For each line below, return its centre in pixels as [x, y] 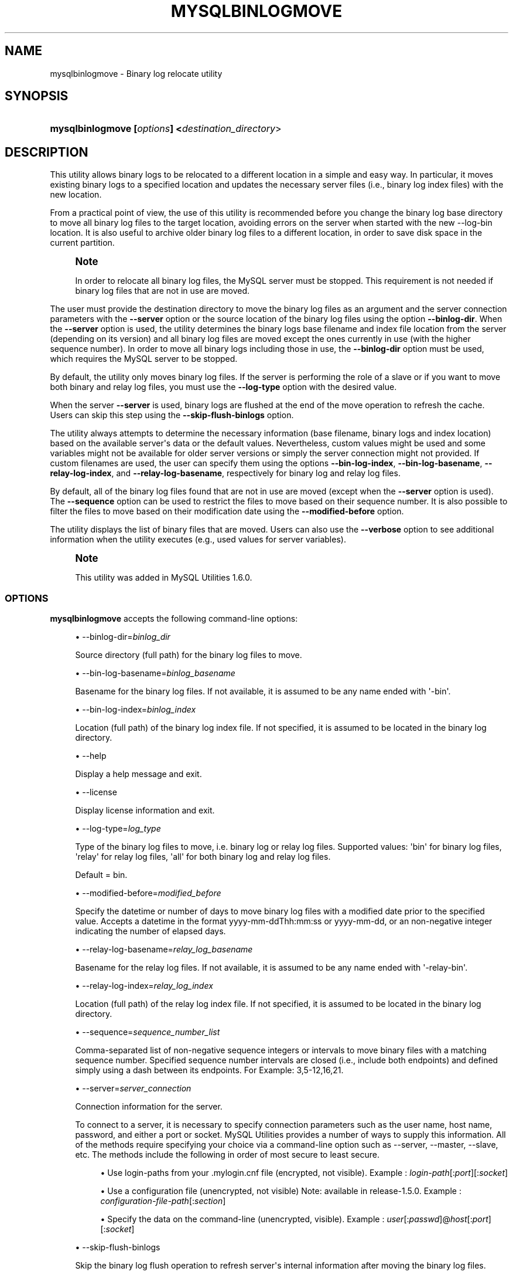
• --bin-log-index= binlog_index [136, 710]
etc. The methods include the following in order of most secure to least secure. [227, 1155]
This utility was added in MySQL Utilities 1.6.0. [164, 578]
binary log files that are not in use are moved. [163, 291]
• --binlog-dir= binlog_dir [123, 637]
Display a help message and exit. [138, 774]
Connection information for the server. [149, 1107]
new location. [76, 195]
